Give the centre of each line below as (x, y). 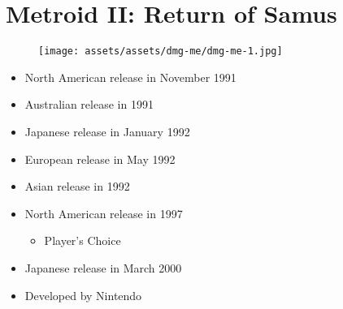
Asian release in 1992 (77, 186)
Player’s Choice (82, 240)
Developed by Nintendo (83, 295)
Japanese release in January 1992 (107, 131)
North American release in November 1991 (130, 77)
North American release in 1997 (104, 213)
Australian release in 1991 (89, 104)
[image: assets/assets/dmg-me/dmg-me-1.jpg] (161, 51)
